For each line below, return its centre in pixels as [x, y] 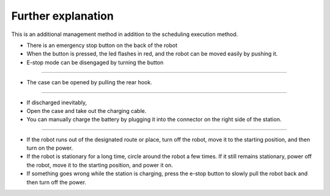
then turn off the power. [57, 182]
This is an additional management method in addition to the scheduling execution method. [125, 34]
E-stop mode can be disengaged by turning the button [95, 62]
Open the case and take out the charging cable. [86, 111]
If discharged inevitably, [57, 102]
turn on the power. [50, 148]
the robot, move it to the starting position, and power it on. [100, 165]
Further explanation [63, 16]
